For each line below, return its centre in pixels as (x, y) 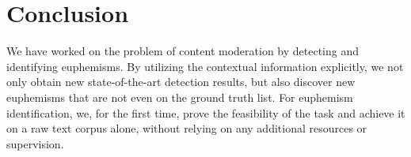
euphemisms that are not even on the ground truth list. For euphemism (180, 97)
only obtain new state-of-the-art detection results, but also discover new (181, 82)
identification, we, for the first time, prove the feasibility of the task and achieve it (206, 112)
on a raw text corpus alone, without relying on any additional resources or (187, 128)
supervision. (35, 143)
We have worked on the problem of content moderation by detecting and (183, 51)
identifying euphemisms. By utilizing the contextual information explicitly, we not (205, 66)
